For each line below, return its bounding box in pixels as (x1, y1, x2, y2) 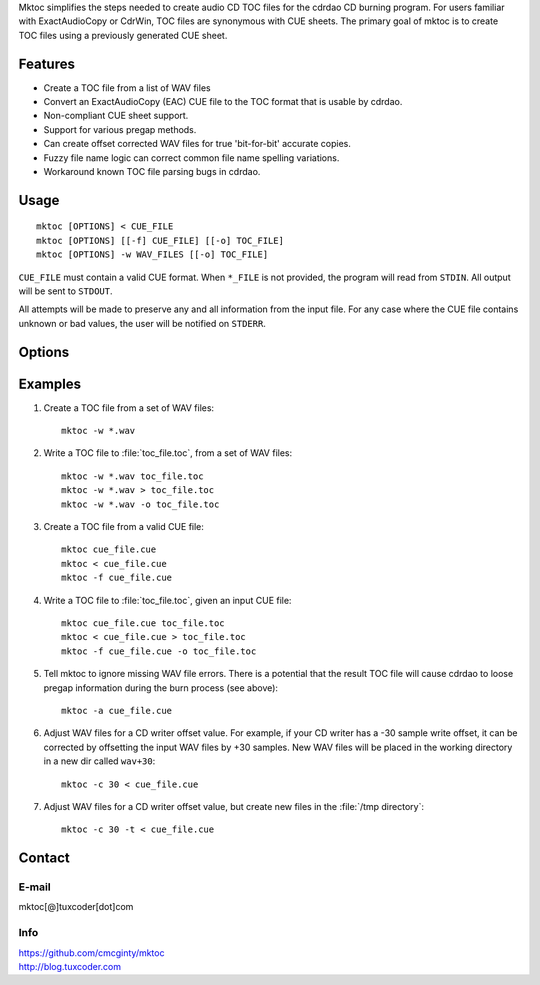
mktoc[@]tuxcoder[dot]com (18, 901, 134, 913)
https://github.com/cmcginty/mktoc (18, 946, 165, 959)
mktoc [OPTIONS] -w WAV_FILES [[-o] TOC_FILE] (36, 249, 269, 260)
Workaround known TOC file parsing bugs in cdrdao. (43, 166, 261, 178)
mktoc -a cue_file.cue (61, 705, 173, 716)
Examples (18, 375, 82, 392)
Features (18, 55, 75, 72)
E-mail (18, 880, 51, 894)
